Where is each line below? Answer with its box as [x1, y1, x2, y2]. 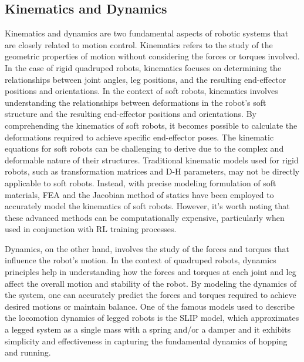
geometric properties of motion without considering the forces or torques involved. [5, 50, 300, 62]
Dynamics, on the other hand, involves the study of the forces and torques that [5, 242, 289, 254]
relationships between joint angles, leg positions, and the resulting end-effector [5, 73, 286, 85]
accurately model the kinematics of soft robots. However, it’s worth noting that [5, 200, 290, 212]
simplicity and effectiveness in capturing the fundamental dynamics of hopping [5, 334, 288, 347]
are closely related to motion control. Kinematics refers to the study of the [5, 38, 273, 51]
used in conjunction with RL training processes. [5, 223, 177, 235]
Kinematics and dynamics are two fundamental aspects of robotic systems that [5, 27, 289, 39]
